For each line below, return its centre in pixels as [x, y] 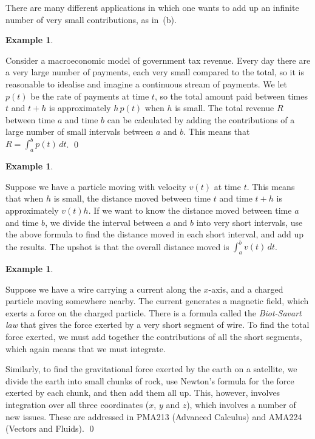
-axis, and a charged [246, 289]
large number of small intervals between [80, 131]
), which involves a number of [241, 405]
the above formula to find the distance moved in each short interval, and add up [155, 234]
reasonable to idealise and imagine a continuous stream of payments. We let [146, 83]
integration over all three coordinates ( [77, 405]
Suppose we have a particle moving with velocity [96, 186]
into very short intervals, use [249, 222]
